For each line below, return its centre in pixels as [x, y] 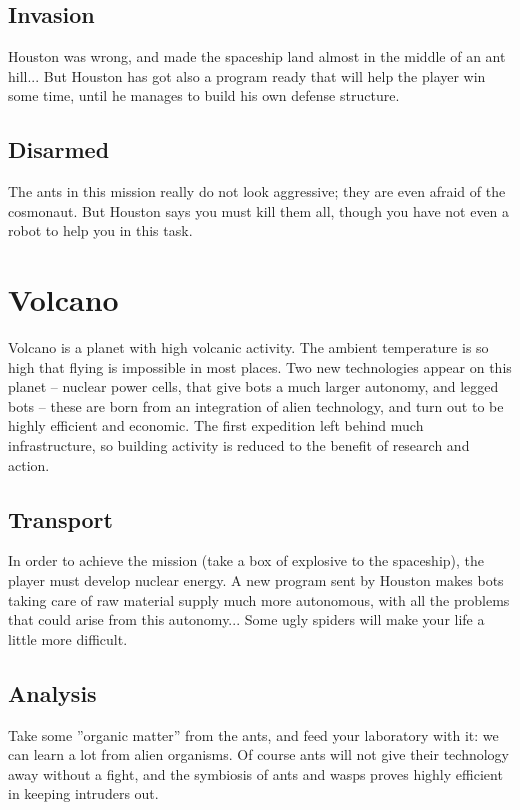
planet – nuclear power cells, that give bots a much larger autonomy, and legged [253, 386]
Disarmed [59, 149]
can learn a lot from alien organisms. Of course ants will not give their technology [258, 754]
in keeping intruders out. [83, 793]
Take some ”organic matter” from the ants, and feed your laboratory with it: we [253, 734]
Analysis [52, 692]
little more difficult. [68, 638]
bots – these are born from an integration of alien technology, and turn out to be [256, 405]
